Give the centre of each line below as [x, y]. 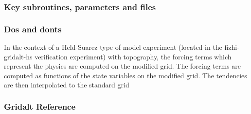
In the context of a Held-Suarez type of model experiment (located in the [113, 47]
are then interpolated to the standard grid [67, 85]
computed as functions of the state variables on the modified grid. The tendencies [125, 75]
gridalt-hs [18, 56]
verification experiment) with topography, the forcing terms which [133, 56]
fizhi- [232, 47]
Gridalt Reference [40, 106]
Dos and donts [33, 29]
